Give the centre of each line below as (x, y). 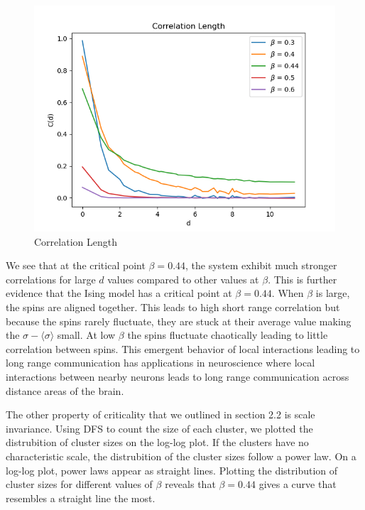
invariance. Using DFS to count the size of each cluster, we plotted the (159, 428)
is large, (333, 293)
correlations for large (51, 279)
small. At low (86, 335)
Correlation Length (76, 241)
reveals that (190, 484)
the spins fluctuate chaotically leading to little (228, 335)
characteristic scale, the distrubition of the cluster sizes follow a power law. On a (181, 456)
